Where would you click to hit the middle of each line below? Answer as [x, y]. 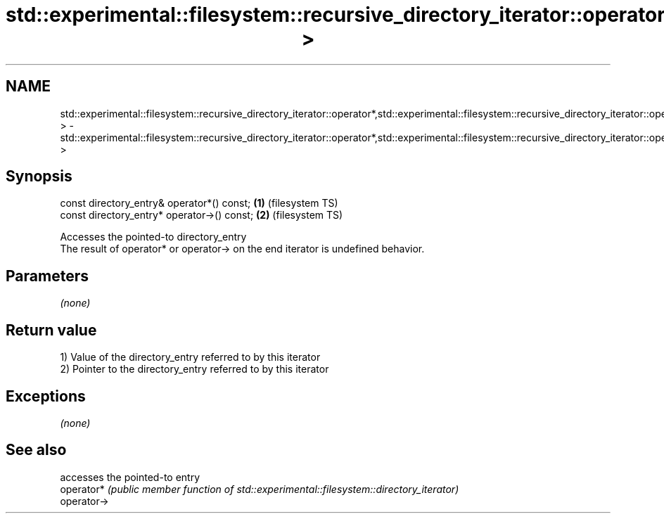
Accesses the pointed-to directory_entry [153, 237]
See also [36, 450]
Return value [51, 330]
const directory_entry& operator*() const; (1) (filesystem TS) [199, 203]
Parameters [47, 276]
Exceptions [46, 396]
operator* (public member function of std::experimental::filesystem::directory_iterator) [260, 489]
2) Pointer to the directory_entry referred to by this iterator [194, 369]
